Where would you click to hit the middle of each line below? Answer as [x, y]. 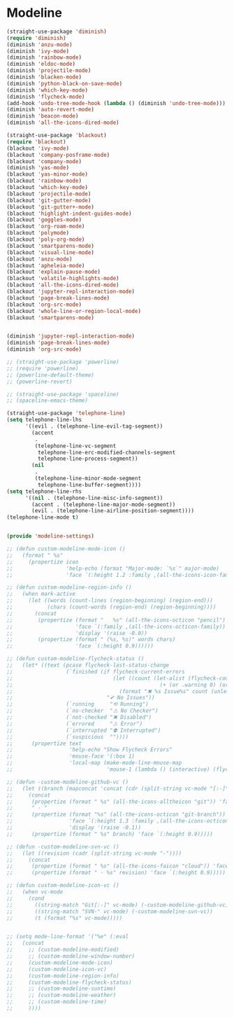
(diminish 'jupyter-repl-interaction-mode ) [71, 336]
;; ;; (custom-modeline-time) [57, 1002]
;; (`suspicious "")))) [68, 737]
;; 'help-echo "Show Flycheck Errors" [89, 750]
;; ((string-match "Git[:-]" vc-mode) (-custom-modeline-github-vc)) [119, 905]
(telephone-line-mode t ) [43, 517]
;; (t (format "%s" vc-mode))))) [65, 918]
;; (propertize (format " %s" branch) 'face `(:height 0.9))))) [110, 834]
